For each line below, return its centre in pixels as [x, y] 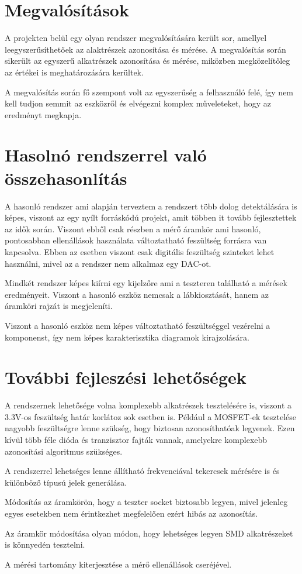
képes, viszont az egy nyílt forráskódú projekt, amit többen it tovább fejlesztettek [151, 217]
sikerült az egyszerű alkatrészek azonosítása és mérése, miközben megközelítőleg [147, 61]
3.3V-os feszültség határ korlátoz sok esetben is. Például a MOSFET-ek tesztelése [150, 416]
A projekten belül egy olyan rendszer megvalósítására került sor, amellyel [136, 38]
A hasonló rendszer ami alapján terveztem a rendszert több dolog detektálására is [151, 206]
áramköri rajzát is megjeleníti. [59, 306]
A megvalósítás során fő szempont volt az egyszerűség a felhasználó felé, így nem [149, 92]
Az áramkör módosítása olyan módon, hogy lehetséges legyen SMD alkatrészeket [149, 533]
